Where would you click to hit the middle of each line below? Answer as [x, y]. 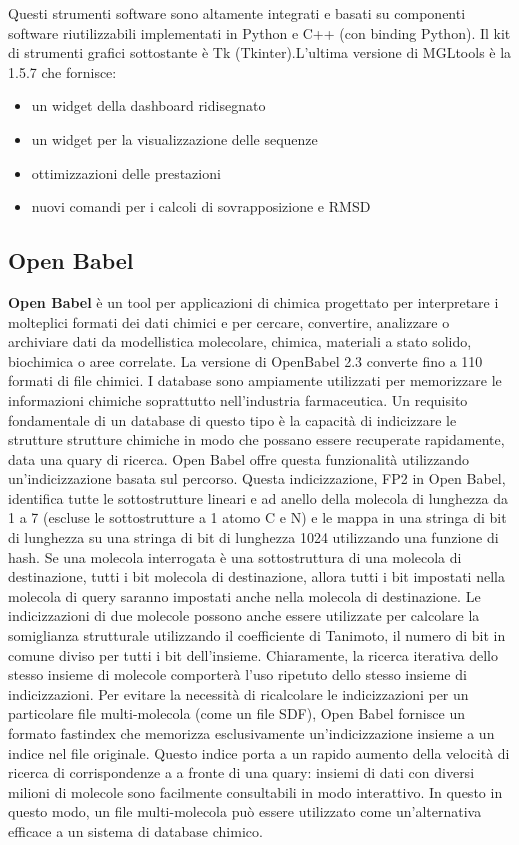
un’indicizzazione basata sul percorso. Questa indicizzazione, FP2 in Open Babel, [257, 478]
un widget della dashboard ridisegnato [148, 105]
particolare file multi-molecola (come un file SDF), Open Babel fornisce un [236, 713]
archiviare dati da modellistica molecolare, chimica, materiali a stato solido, [240, 341]
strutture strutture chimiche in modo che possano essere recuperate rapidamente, [256, 439]
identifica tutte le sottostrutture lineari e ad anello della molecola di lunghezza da [258, 497]
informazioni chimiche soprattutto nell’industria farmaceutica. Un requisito [238, 399]
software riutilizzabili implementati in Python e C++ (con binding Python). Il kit [259, 32]
